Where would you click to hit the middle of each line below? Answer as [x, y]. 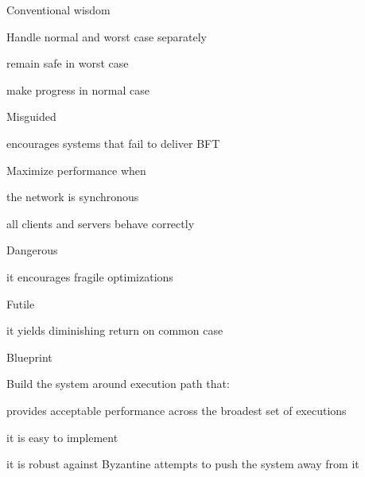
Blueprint [29, 357]
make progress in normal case [78, 89]
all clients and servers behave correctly [101, 223]
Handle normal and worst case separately [107, 36]
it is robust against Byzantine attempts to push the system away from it [183, 464]
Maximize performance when [76, 170]
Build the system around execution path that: [118, 384]
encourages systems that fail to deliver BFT [113, 143]
